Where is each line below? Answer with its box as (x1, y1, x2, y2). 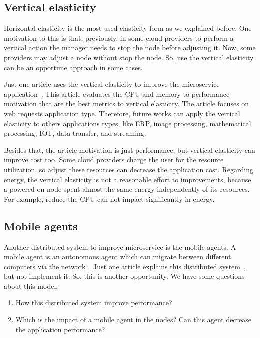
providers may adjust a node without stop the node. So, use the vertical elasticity (4, 52, 254, 62)
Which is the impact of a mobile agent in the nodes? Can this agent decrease (15, 314, 252, 325)
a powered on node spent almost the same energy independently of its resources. (4, 184, 250, 194)
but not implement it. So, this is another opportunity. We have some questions (4, 271, 245, 281)
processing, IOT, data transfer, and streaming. (4, 128, 146, 138)
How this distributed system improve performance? (15, 297, 172, 308)
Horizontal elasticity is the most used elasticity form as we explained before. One (4, 23, 252, 33)
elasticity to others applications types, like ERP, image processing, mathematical (4, 118, 251, 128)
